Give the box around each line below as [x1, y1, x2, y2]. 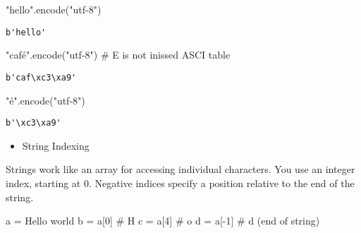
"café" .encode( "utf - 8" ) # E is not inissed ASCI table [6, 47, 231, 62]
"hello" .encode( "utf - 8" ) [6, 2, 102, 16]
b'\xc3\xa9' [6, 118, 61, 129]
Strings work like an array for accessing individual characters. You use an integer [6, 162, 355, 177]
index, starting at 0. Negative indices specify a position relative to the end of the [6, 175, 355, 190]
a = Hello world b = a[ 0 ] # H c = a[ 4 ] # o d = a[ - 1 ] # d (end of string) [6, 213, 320, 228]
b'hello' [6, 27, 47, 37]
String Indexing [22, 138, 90, 153]
